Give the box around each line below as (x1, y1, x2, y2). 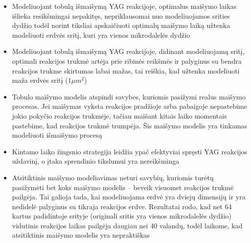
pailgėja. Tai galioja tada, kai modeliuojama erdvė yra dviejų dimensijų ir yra (12, 192, 246, 202)
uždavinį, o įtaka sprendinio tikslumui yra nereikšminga (12, 156, 179, 166)
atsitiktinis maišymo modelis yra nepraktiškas (12, 230, 150, 240)
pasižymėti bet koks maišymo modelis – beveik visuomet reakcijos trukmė (12, 182, 234, 192)
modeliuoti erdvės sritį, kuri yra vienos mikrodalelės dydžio (12, 29, 190, 40)
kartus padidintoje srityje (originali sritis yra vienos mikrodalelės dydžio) (12, 211, 231, 221)
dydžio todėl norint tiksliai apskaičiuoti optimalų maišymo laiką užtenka (12, 20, 230, 30)
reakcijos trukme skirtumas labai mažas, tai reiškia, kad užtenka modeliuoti (12, 65, 240, 75)
